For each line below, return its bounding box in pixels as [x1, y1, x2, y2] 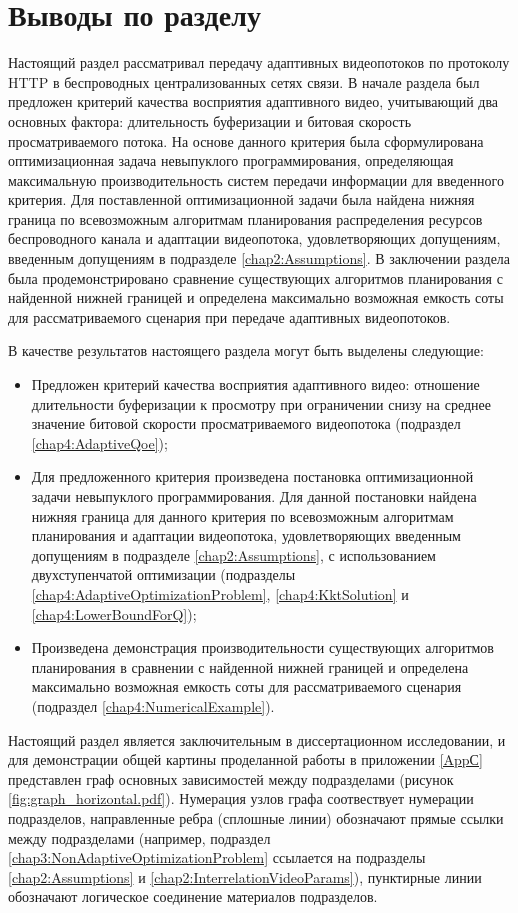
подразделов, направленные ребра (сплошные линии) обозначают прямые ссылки [8, 807, 504, 828]
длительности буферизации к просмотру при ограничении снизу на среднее [31, 393, 492, 414]
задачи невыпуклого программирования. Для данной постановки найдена [31, 486, 477, 506]
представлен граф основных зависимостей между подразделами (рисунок [8, 768, 454, 789]
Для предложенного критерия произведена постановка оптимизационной [31, 466, 474, 487]
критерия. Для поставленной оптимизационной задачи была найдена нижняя [8, 189, 475, 210]
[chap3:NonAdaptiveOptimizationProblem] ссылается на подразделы [8, 847, 426, 868]
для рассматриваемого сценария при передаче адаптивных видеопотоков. [8, 306, 451, 327]
